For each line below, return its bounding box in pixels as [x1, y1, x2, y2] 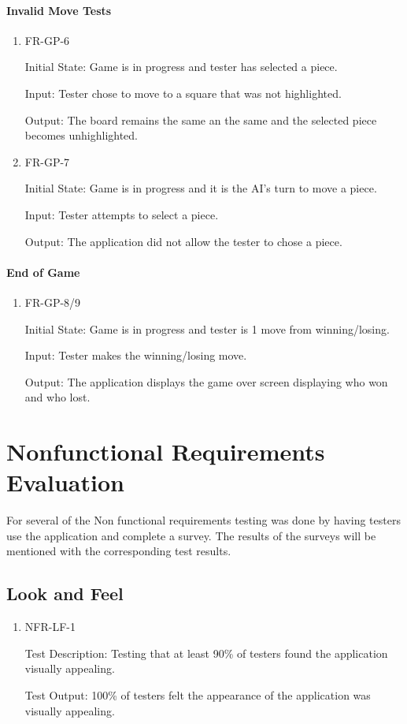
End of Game [6, 263, 80, 280]
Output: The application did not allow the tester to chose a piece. [24, 233, 342, 249]
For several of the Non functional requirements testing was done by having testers [6, 512, 401, 528]
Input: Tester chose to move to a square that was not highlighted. [24, 84, 342, 101]
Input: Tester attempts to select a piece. [24, 206, 219, 222]
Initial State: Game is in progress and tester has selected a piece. [24, 58, 338, 75]
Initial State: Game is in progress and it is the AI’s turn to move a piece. [24, 180, 377, 196]
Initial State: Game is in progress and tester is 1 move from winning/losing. [24, 320, 390, 337]
